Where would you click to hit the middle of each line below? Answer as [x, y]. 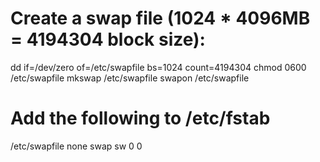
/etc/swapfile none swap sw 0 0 [76, 146]
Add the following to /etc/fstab [140, 118]
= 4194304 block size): [108, 39]
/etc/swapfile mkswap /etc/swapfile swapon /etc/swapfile [130, 78]
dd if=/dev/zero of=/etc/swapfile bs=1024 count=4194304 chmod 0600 [158, 67]
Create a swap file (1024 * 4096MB [160, 18]
